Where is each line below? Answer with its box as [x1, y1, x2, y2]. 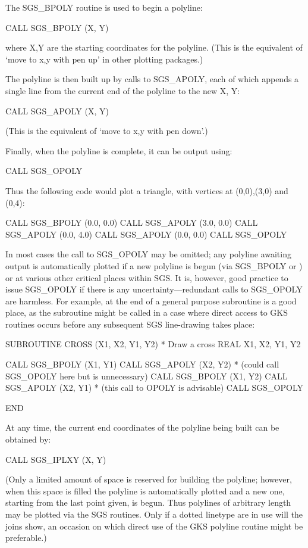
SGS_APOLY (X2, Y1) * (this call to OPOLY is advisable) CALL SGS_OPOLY [5, 381, 303, 394]
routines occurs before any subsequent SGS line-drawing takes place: [5, 317, 255, 330]
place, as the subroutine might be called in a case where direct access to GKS [5, 306, 288, 319]
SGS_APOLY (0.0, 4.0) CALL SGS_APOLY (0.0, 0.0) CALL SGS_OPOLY [5, 228, 287, 240]
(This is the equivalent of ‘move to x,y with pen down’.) [5, 124, 208, 137]
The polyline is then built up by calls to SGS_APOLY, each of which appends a [5, 73, 299, 85]
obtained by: [5, 433, 51, 446]
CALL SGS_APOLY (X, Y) [5, 104, 109, 117]
